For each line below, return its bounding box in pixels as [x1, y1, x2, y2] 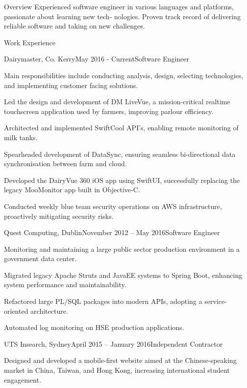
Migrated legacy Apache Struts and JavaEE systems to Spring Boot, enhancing [4, 269, 243, 280]
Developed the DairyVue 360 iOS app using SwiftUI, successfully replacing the [4, 175, 240, 185]
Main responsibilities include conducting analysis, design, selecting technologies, [4, 70, 244, 80]
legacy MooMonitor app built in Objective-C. [4, 184, 140, 195]
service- [204, 296, 227, 306]
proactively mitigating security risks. [4, 210, 114, 221]
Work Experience [4, 37, 55, 47]
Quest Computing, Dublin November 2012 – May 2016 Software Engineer [4, 227, 220, 238]
